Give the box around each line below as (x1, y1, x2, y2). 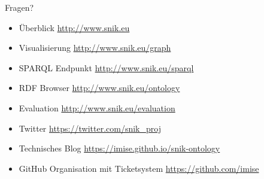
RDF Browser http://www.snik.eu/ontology (19, 81, 180, 94)
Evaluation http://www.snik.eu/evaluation (19, 101, 175, 114)
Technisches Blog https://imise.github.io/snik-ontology (19, 142, 220, 154)
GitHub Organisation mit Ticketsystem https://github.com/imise (19, 162, 259, 174)
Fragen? (5, 1, 34, 13)
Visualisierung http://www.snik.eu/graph (19, 41, 171, 54)
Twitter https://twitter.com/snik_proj (19, 122, 161, 134)
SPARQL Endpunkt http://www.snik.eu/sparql (19, 61, 194, 74)
